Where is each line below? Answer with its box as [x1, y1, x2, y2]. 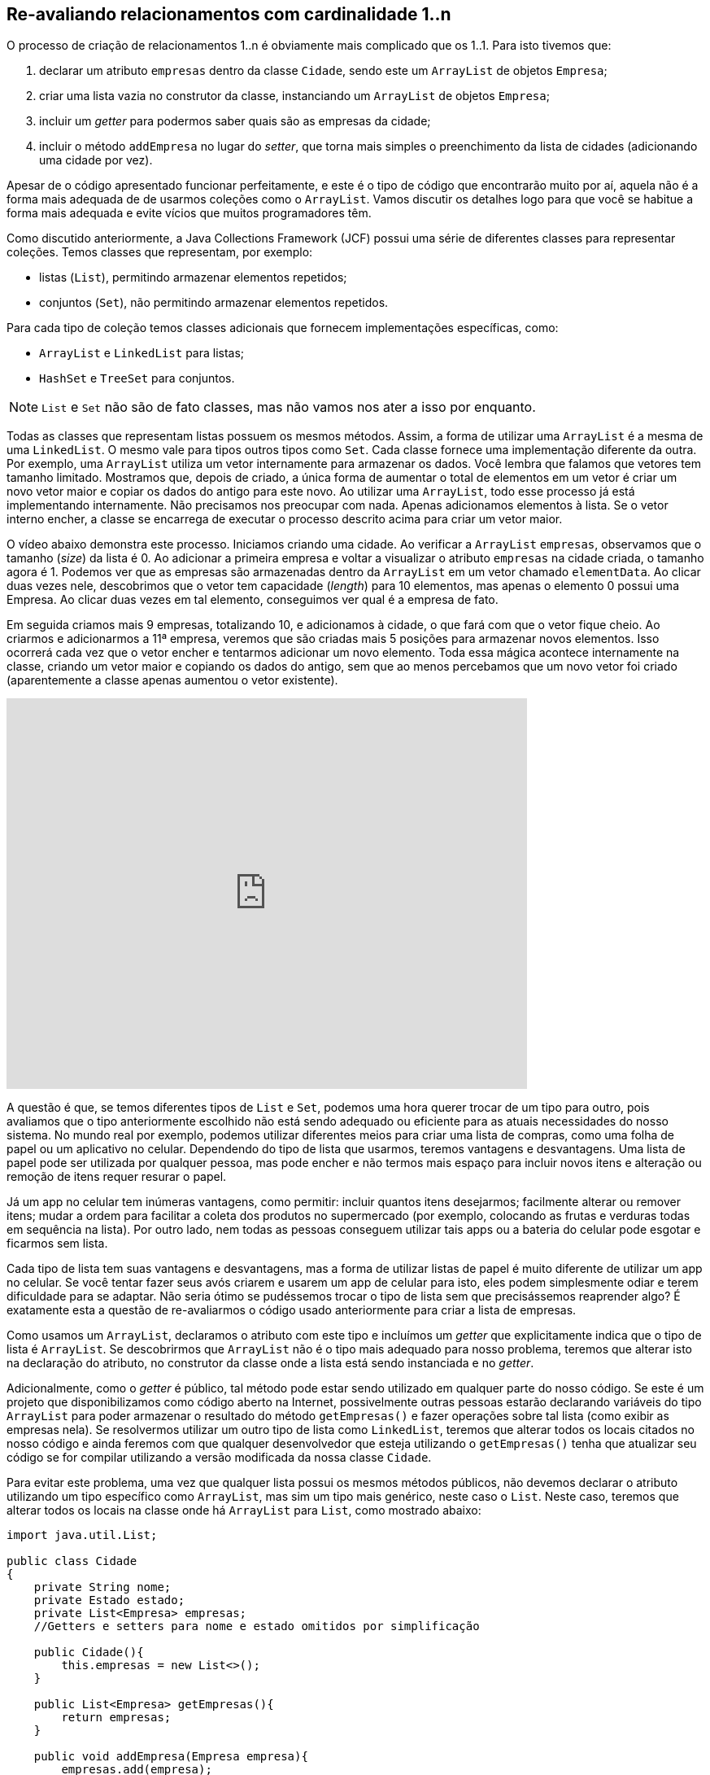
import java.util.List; [7, 1528, 158, 1542]
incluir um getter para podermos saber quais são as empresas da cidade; [39, 114, 431, 129]
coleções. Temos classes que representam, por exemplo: [7, 245, 313, 260]
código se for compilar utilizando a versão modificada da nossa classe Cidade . [7, 1450, 432, 1465]
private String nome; [33, 1580, 172, 1594]
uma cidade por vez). [39, 153, 153, 168]
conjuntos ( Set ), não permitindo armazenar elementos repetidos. [39, 295, 389, 310]
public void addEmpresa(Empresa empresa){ [33, 1750, 308, 1764]
